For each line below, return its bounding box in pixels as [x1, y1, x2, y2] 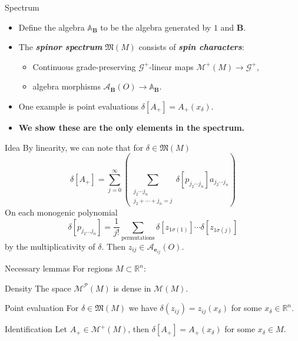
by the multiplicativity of [5, 240, 95, 252]
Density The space [5, 282, 71, 294]
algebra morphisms [32, 80, 101, 92]
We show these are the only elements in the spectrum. [18, 121, 245, 133]
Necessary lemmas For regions [5, 262, 113, 274]
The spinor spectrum [18, 41, 102, 53]
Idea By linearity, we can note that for [5, 141, 144, 153]
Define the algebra [18, 21, 85, 33]
